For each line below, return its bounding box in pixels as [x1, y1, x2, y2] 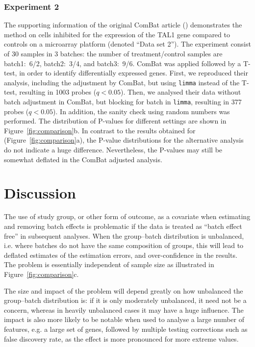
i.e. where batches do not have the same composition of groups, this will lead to [4, 240, 244, 250]
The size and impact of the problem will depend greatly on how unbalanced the [4, 285, 243, 296]
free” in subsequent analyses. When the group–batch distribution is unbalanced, [4, 230, 244, 241]
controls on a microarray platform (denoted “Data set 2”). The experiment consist [4, 39, 251, 49]
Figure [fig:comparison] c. [4, 269, 79, 279]
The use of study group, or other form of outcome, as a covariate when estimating [4, 211, 251, 222]
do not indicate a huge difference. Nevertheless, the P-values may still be [4, 145, 223, 155]
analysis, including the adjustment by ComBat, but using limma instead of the [4, 77, 240, 87]
